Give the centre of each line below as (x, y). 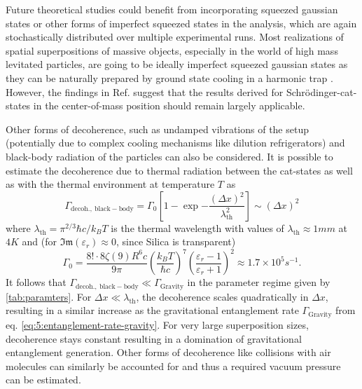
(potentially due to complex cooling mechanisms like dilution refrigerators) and (175, 143)
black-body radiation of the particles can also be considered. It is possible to (169, 156)
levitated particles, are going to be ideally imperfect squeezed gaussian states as (177, 64)
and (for (40, 241)
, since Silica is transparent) (176, 241)
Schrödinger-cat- (321, 91)
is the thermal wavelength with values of (197, 227)
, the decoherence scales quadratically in (222, 296)
